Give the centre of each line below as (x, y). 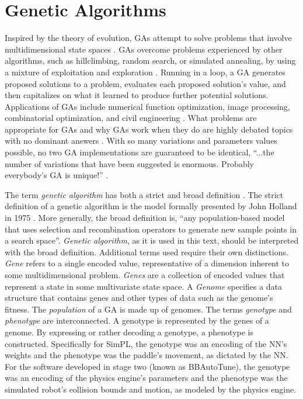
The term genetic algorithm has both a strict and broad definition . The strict (144, 194)
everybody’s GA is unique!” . (57, 175)
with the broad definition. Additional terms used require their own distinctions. (147, 251)
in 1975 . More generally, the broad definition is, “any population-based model (145, 218)
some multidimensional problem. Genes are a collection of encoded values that (145, 275)
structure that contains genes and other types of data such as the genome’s (139, 298)
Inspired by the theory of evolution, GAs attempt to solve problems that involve (148, 38)
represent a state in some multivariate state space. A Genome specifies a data (144, 286)
